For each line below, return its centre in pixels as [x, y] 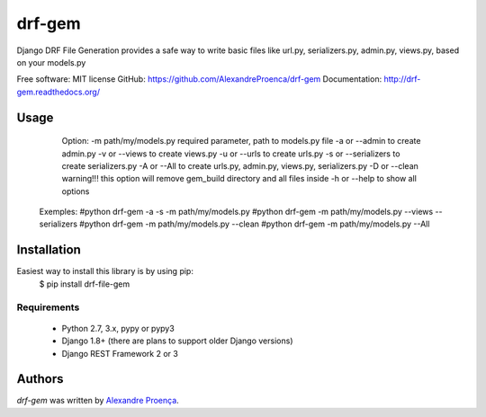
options [76, 191]
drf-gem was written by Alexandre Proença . [98, 401]
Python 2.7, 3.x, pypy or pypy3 [118, 328]
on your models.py [51, 62]
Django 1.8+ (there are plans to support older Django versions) [177, 341]
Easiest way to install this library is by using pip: [105, 271]
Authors [40, 379]
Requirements [48, 307]
